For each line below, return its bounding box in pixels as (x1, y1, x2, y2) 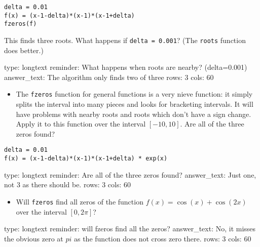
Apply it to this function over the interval (16, 118, 146, 129)
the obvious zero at (4, 233, 63, 243)
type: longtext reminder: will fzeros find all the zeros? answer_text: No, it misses (4, 223, 256, 234)
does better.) (4, 45, 44, 55)
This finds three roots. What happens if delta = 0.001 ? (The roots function (4, 34, 246, 45)
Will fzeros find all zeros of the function (16, 196, 143, 207)
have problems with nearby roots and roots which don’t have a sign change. (16, 108, 251, 119)
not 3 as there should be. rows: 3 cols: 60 (4, 179, 131, 190)
